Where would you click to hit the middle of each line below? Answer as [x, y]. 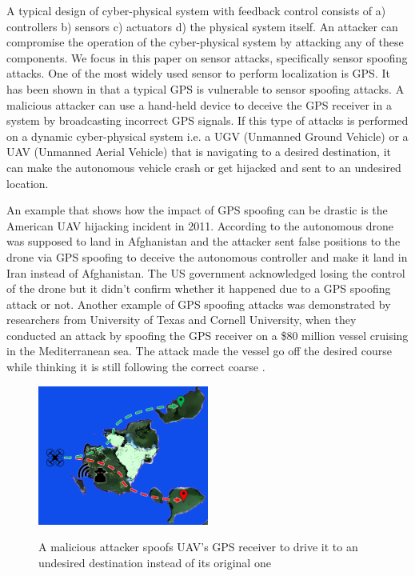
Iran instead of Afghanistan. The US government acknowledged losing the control [206, 272]
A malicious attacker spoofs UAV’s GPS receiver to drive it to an [198, 547]
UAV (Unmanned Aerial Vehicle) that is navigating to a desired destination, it [199, 152]
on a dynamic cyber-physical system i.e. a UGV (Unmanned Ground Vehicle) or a [207, 136]
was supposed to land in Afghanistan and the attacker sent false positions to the [204, 241]
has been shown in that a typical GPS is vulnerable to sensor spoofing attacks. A [206, 88]
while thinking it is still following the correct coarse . [136, 367]
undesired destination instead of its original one [155, 562]
